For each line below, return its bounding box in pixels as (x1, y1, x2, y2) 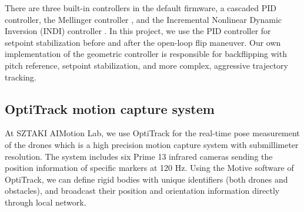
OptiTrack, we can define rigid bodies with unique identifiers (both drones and (5, 173, 288, 185)
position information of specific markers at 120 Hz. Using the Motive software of (5, 161, 294, 174)
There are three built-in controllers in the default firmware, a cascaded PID (5, 2, 277, 14)
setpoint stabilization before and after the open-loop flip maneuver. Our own (5, 36, 281, 48)
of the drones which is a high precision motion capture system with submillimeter (5, 138, 299, 150)
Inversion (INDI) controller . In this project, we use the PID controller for (5, 25, 271, 37)
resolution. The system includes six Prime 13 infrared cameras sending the (5, 150, 273, 162)
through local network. (5, 196, 86, 208)
